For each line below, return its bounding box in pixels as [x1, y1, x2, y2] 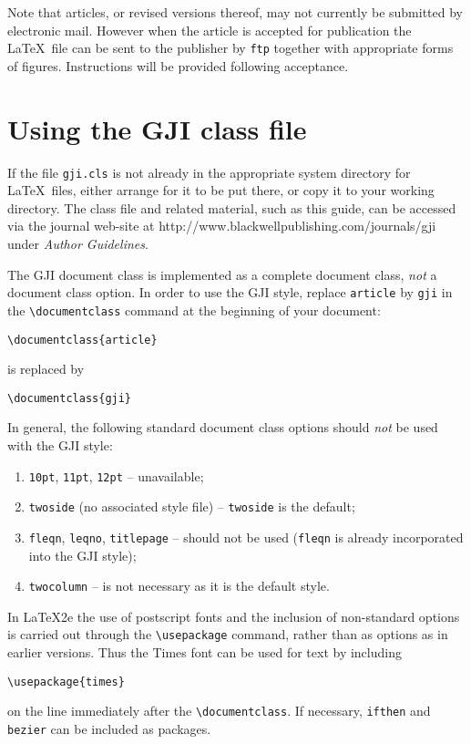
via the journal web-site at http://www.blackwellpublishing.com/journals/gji [7, 216, 436, 235]
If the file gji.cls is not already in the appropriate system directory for [7, 162, 411, 181]
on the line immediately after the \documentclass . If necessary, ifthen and [7, 701, 431, 720]
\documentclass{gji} [7, 391, 132, 405]
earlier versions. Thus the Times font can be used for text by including [7, 643, 402, 662]
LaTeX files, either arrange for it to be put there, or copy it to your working [7, 181, 435, 200]
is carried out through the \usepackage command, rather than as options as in [7, 625, 448, 644]
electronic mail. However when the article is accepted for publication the [7, 20, 412, 39]
